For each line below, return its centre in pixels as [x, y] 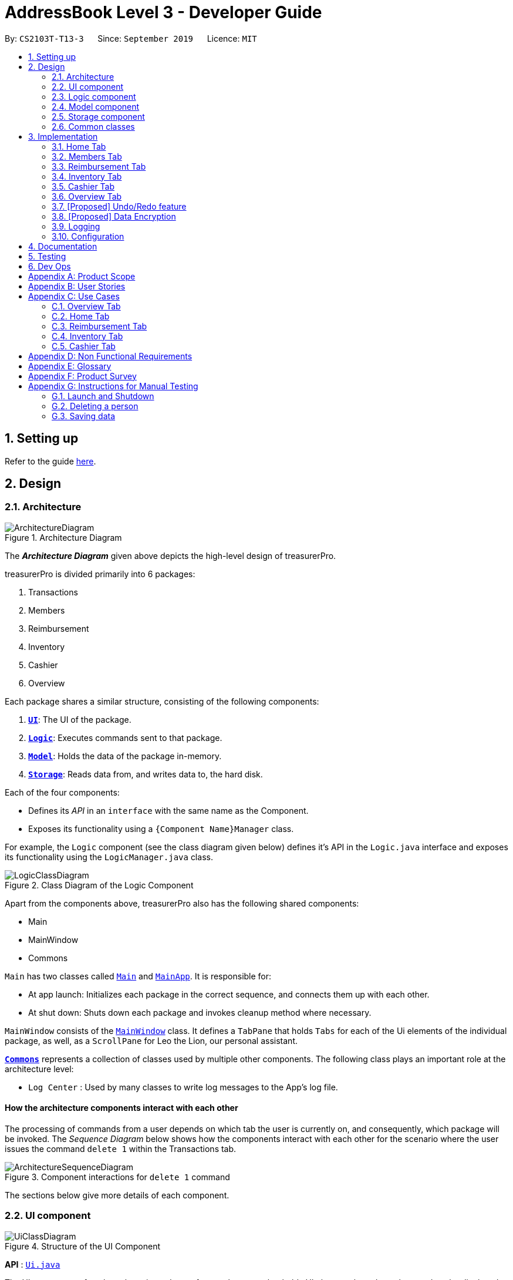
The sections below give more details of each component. [117, 1195]
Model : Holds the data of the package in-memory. [125, 756]
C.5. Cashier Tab [84, 346]
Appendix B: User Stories [77, 286]
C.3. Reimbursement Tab [99, 326]
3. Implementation [63, 136]
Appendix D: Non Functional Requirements [110, 356]
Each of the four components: [62, 792]
